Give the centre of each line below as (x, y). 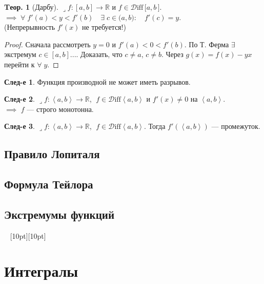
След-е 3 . (19, 126)
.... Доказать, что (96, 54)
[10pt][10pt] (28, 235)
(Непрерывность (30, 27)
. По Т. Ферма (207, 44)
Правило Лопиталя (52, 154)
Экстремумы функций (59, 214)
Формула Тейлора (49, 184)
